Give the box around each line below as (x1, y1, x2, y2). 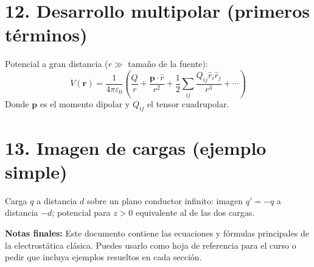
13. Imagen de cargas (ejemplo (5, 135, 267, 160)
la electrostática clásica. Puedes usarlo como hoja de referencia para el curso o (5, 238, 296, 251)
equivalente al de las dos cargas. (136, 206, 255, 219)
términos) (5, 22, 88, 47)
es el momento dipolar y (40, 97, 130, 110)
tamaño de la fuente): (128, 57, 208, 70)
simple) (5, 158, 68, 183)
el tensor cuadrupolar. (147, 97, 229, 110)
